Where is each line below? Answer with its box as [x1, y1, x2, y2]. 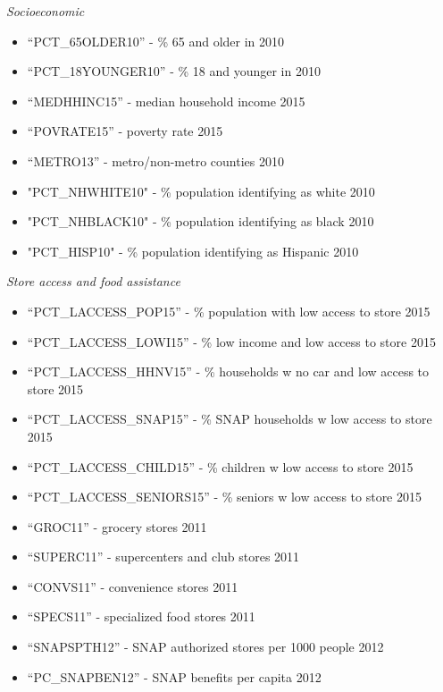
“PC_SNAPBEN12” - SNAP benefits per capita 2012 [27, 667, 322, 686]
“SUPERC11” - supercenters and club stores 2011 [27, 547, 300, 566]
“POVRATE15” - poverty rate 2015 [27, 122, 223, 140]
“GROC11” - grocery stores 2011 [27, 517, 207, 536]
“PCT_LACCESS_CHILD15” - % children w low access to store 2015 [27, 457, 414, 476]
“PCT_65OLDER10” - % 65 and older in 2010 [27, 31, 285, 50]
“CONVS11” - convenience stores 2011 [27, 577, 238, 595]
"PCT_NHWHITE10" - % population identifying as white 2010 [27, 181, 375, 200]
